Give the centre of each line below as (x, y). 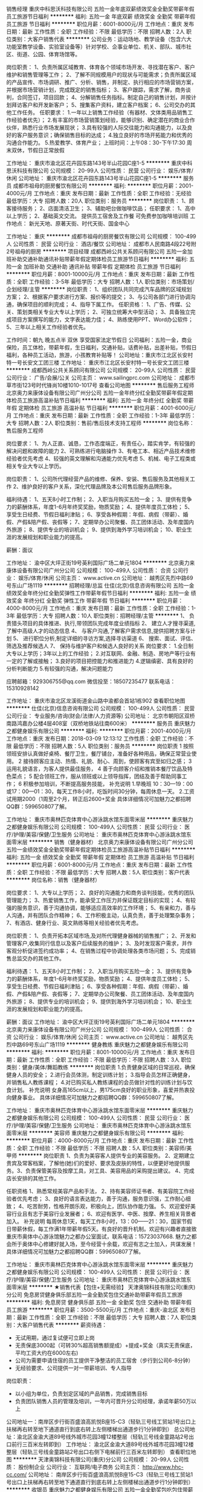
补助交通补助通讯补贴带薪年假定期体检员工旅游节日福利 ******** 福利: (100, 259)
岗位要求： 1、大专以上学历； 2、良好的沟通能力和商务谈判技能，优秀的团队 (101, 893)
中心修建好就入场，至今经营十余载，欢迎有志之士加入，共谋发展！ (114, 1244)
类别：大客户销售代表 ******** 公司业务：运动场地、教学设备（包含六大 (101, 39)
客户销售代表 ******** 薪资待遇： (65, 1325)
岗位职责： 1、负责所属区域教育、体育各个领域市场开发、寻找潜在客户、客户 (101, 67)
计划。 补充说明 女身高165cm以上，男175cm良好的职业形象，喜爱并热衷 (100, 1090)
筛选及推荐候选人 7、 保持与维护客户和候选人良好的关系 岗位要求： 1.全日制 (100, 646)
